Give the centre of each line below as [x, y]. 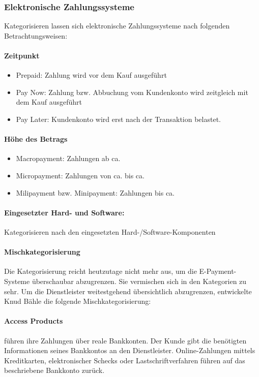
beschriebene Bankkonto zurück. [54, 370]
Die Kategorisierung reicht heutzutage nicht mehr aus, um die [100, 271]
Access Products [34, 321]
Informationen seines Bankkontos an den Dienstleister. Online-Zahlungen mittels [130, 350]
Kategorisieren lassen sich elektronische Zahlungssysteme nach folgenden [117, 26]
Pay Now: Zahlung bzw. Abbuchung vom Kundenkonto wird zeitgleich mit [132, 92]
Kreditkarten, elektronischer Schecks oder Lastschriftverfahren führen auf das [125, 360]
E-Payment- [218, 271]
